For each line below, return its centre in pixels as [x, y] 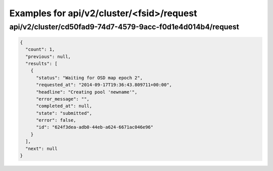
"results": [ [41, 63]
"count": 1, [40, 50]
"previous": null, [48, 56]
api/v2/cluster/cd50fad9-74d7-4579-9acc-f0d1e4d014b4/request [124, 27]
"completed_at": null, [64, 106]
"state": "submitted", [64, 113]
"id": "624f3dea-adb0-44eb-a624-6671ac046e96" [95, 127]
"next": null [41, 148]
